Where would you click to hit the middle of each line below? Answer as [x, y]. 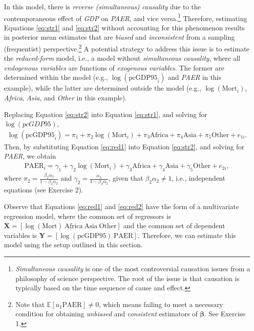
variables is [21, 235]
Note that [30, 304]
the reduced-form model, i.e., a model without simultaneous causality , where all [122, 58]
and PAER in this [195, 77]
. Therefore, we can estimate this [187, 235]
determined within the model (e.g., [56, 77]
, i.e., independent [199, 178]
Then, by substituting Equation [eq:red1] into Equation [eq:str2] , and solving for [124, 146]
